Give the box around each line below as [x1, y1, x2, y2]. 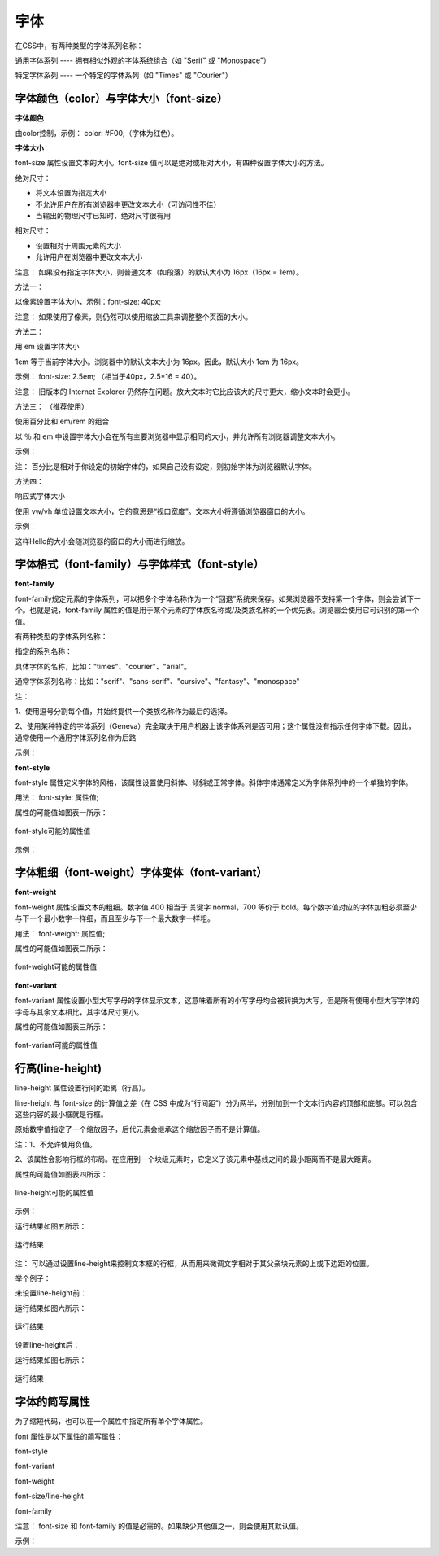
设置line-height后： [15, 1340, 80, 1350]
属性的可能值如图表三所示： [15, 1022, 108, 1032]
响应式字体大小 [15, 491, 65, 501]
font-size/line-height [15, 1491, 85, 1501]
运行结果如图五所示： [15, 1221, 87, 1231]
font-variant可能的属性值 [15, 1041, 98, 1050]
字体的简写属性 [15, 1395, 90, 1409]
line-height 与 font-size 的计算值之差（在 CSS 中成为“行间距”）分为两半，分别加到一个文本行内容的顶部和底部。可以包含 [15, 1098, 418, 1107]
